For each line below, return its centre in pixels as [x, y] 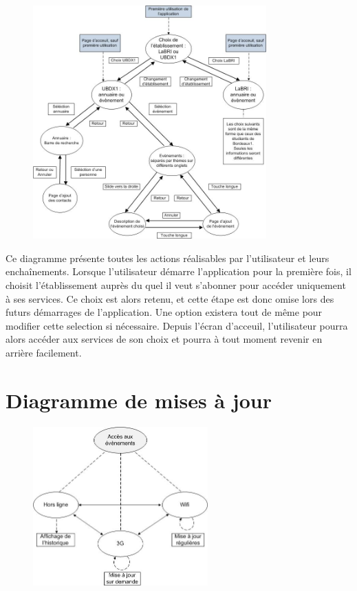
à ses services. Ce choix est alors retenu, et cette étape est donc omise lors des [170, 298]
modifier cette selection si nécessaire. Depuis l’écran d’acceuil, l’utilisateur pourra [177, 325]
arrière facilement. [44, 353]
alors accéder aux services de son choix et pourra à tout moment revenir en [164, 339]
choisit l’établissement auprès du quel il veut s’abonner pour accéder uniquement [176, 285]
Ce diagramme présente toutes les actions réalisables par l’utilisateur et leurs [167, 258]
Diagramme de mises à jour [139, 400]
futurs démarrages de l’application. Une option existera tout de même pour [164, 312]
